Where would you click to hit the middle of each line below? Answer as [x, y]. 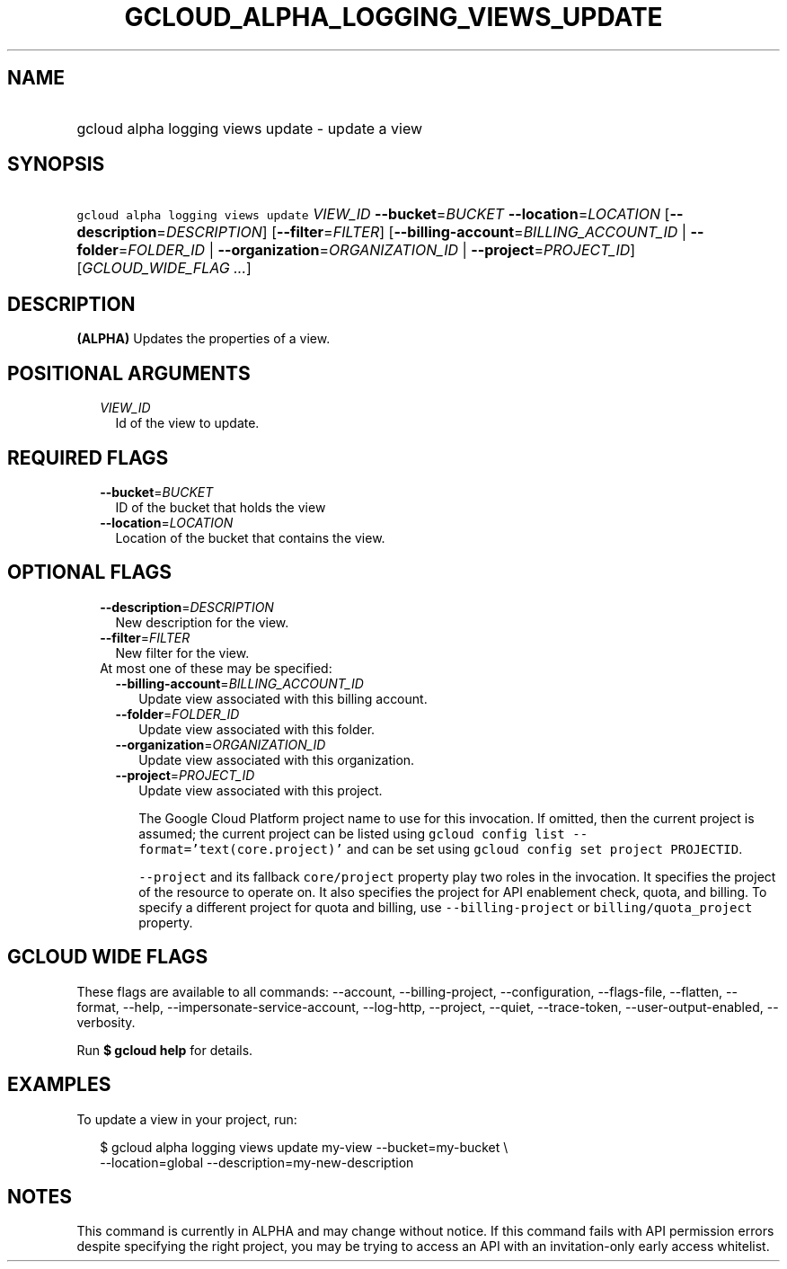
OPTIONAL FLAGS [89, 572]
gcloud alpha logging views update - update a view [250, 128]
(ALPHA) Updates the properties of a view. [203, 339]
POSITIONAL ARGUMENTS [129, 373]
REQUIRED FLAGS [88, 457]
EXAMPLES [59, 1085]
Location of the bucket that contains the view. [250, 537]
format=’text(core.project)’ [241, 849]
